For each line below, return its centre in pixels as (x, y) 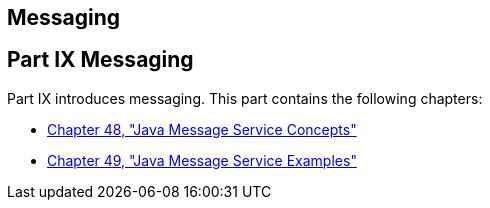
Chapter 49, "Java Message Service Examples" (202, 160)
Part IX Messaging (100, 60)
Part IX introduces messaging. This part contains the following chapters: (245, 98)
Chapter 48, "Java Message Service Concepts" (202, 129)
